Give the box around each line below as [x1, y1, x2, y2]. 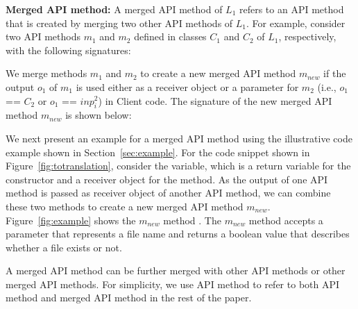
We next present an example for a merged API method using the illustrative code [6, 131, 352, 145]
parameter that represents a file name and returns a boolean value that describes [6, 226, 350, 241]
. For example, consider [246, 15, 346, 30]
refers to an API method [239, 2, 344, 16]
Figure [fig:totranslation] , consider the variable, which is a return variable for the [6, 158, 351, 173]
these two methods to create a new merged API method [6, 199, 244, 213]
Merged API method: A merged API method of [6, 2, 223, 16]
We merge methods [6, 66, 87, 81]
